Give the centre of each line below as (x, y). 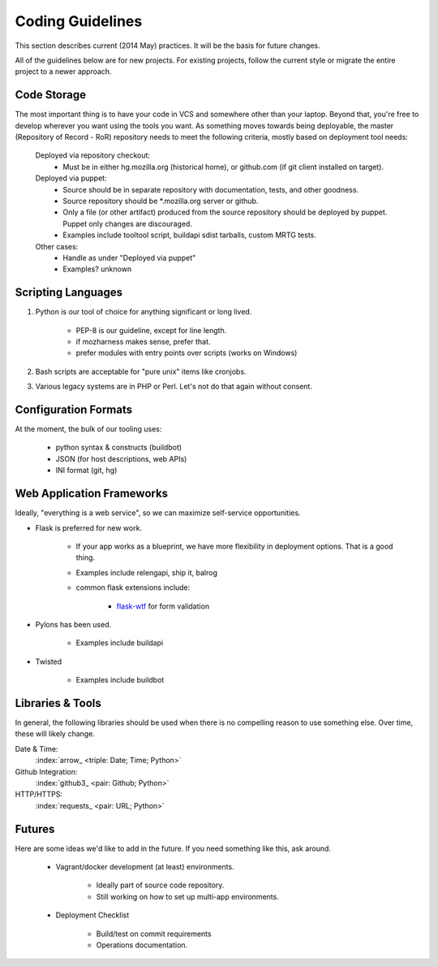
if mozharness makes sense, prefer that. (143, 342)
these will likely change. (55, 734)
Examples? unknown (97, 269)
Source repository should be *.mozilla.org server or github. (161, 201)
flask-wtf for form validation (163, 606)
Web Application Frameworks (92, 494)
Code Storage (51, 95)
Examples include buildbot (120, 680)
